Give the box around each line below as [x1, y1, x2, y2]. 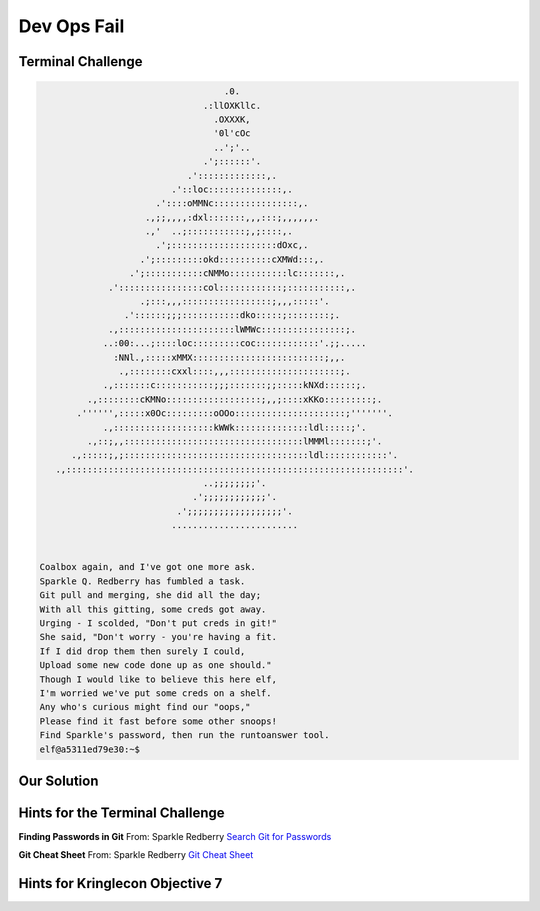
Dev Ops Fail [18, 15, 125, 37]
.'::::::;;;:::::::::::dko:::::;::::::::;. [123, 310, 341, 321]
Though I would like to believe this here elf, [39, 673, 277, 685]
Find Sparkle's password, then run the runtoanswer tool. [39, 730, 330, 741]
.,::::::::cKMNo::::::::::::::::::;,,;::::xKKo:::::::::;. [86, 393, 383, 405]
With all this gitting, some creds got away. [39, 603, 267, 615]
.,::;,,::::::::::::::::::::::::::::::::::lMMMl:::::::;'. [86, 435, 383, 447]
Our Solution [18, 772, 99, 789]
